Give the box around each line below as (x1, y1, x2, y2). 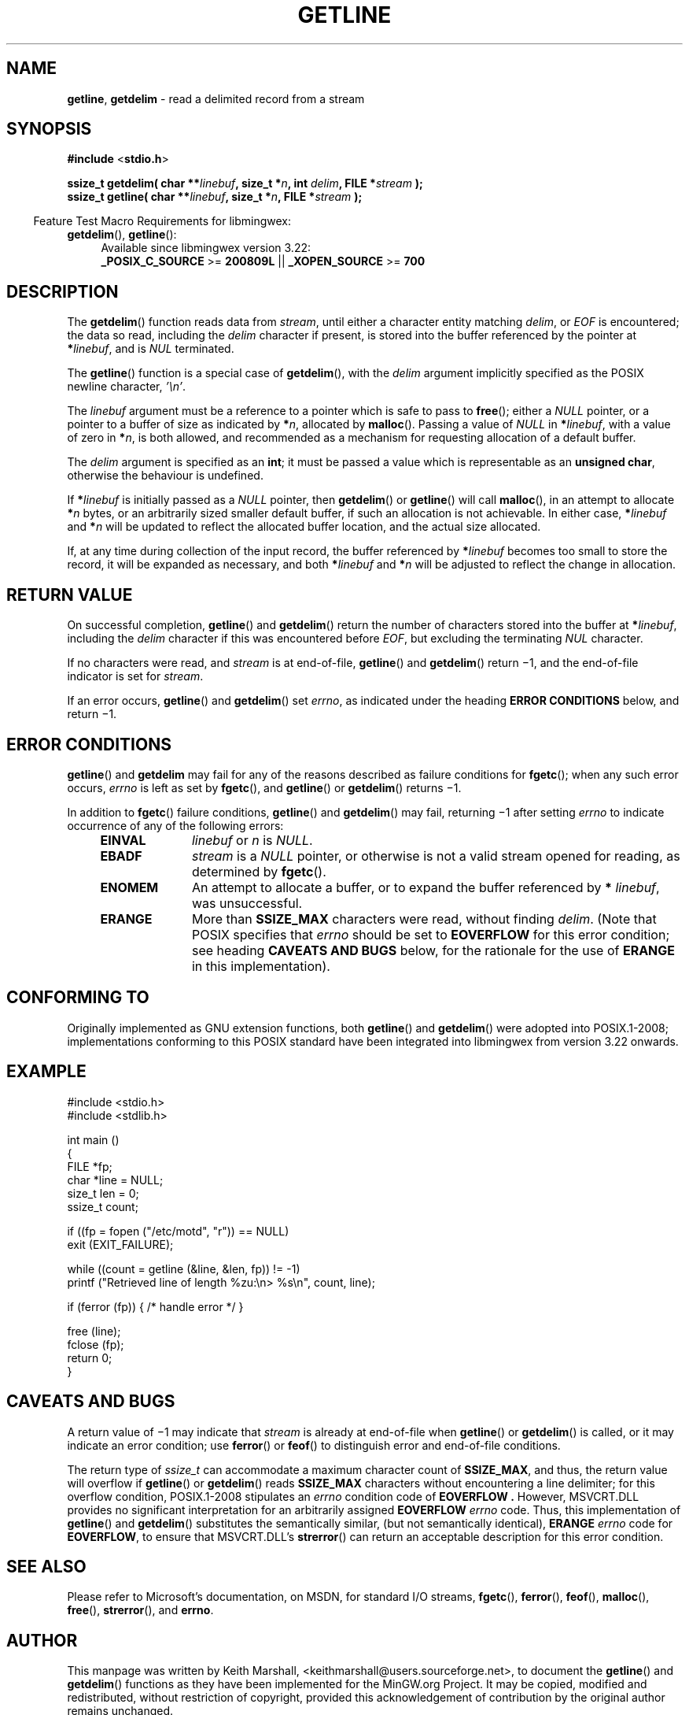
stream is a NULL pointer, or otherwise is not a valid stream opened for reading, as (191, 847, 680, 864)
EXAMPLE (6, 1061, 87, 1082)
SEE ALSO (6, 1556, 87, 1576)
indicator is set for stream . (67, 669, 204, 683)
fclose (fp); (67, 1337, 124, 1351)
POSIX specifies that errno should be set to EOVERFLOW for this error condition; (191, 926, 670, 943)
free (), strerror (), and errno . (67, 1603, 214, 1617)
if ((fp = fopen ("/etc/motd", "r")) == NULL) (67, 1224, 289, 1238)
